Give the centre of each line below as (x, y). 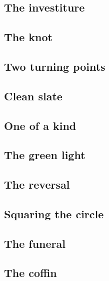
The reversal (37, 184)
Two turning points (55, 66)
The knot (28, 37)
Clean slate (33, 96)
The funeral (35, 243)
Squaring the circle (54, 214)
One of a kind (40, 125)
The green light (45, 155)
